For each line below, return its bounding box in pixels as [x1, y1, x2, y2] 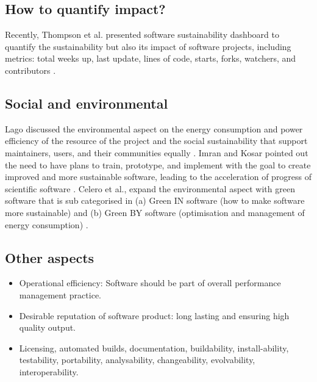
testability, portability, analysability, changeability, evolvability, [19, 353, 255, 366]
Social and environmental [5, 93, 168, 112]
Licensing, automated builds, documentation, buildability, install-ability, [19, 341, 289, 354]
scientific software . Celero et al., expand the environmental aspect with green [5, 182, 295, 195]
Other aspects [5, 248, 94, 267]
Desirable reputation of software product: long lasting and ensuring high [19, 309, 290, 322]
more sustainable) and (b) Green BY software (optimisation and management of [5, 206, 305, 218]
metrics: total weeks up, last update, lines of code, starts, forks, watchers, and [5, 52, 296, 65]
